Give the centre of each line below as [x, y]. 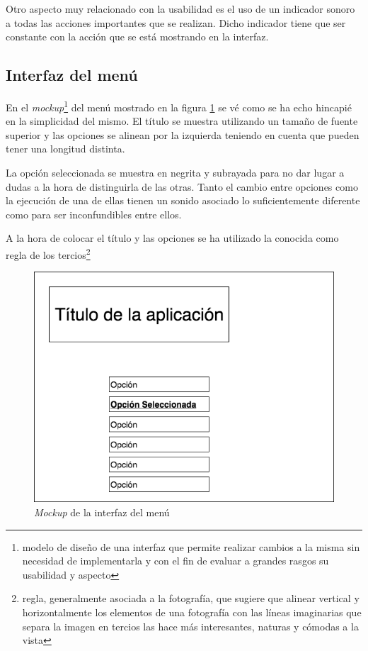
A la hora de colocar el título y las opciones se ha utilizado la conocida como [172, 238]
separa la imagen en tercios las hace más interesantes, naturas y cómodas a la [190, 626]
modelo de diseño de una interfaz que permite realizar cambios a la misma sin [191, 546]
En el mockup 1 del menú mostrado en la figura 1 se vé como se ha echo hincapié [179, 106]
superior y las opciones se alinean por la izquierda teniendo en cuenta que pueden [183, 134]
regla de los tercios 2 [48, 253]
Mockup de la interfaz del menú [102, 512]
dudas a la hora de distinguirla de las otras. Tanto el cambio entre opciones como [182, 186]
